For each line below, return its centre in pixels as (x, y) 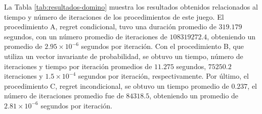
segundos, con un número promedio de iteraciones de (86, 36)
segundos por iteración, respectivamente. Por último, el (163, 76)
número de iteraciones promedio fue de (64, 96)
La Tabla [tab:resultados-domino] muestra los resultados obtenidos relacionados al (131, 7)
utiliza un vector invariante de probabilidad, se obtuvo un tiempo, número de (124, 56)
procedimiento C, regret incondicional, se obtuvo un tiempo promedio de (117, 85)
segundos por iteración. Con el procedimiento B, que (162, 46)
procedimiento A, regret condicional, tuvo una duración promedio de (110, 26)
